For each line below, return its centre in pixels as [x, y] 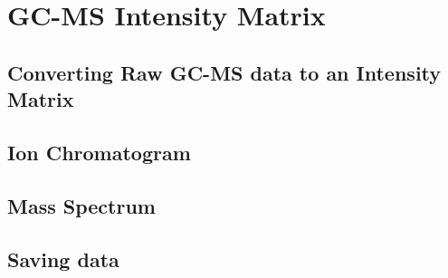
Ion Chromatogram [99, 152]
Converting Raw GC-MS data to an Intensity [224, 72]
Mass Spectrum [81, 205]
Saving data [63, 259]
